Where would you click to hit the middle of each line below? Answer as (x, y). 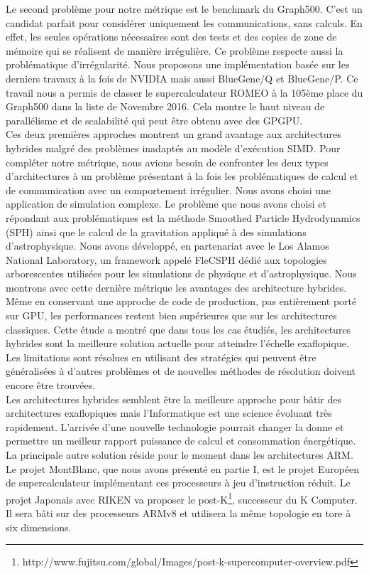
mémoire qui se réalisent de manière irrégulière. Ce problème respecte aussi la (175, 50)
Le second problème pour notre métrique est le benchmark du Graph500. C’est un (184, 9)
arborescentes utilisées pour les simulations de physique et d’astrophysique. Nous (181, 273)
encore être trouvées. (51, 385)
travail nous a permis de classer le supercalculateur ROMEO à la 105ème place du (184, 92)
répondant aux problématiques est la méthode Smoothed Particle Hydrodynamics (183, 217)
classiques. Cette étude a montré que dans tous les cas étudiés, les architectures (178, 329)
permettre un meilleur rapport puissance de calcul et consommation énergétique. (181, 441)
